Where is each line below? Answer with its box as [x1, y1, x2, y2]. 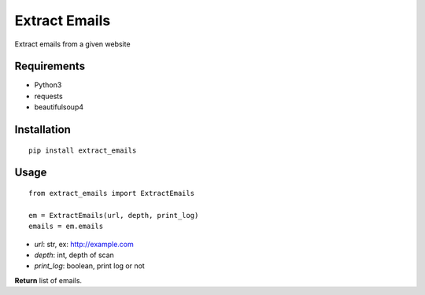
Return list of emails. [14, 275, 83, 285]
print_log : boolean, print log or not [34, 261, 145, 271]
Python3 [34, 80, 62, 90]
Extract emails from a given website [14, 39, 131, 49]
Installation [14, 123, 71, 137]
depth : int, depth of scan [34, 250, 114, 260]
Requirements [14, 60, 86, 73]
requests [34, 91, 63, 101]
